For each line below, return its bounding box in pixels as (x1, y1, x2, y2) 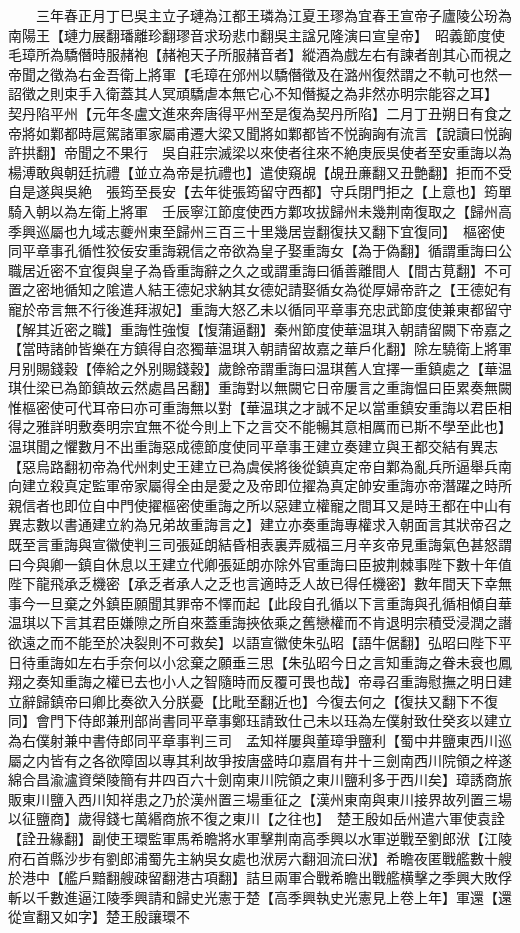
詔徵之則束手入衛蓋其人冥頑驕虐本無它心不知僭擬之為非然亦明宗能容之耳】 (8, 83, 491, 104)
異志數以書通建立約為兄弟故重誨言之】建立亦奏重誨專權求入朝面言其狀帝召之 (8, 514, 512, 535)
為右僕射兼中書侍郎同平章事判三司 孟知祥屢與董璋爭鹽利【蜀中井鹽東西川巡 (8, 729, 512, 750)
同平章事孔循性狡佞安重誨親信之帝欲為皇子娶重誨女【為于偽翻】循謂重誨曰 (8, 240, 498, 261)
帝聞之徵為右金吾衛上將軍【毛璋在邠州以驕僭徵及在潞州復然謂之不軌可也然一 (8, 63, 512, 84)
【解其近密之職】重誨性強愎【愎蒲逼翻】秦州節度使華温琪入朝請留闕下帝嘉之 (8, 318, 512, 339)
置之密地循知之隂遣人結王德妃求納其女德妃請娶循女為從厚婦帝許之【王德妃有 (8, 279, 512, 300)
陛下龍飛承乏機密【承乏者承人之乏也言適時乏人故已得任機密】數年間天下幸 (8, 573, 498, 594)
